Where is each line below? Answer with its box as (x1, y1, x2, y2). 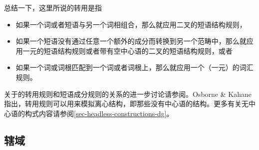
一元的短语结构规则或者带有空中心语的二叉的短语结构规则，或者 (22, 45, 233, 56)
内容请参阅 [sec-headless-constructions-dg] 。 (38, 108, 174, 118)
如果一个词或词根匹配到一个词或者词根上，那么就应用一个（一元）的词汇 (15, 62, 254, 73)
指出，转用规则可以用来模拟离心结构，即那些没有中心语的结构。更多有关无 (4, 98, 249, 109)
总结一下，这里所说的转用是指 (4, 2, 102, 12)
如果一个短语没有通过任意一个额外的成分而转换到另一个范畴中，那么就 (15, 36, 247, 46)
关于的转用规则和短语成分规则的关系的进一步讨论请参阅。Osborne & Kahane (4, 88, 252, 99)
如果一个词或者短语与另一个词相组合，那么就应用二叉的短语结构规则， (15, 19, 247, 29)
